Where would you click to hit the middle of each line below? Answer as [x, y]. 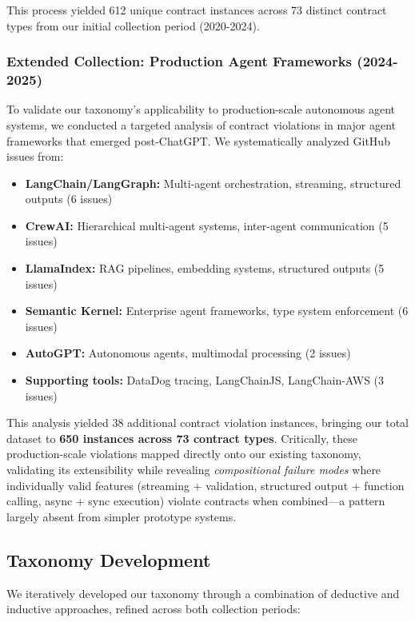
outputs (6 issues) [69, 199]
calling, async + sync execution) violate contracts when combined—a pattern [196, 501]
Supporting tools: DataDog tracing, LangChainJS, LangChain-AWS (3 [205, 380]
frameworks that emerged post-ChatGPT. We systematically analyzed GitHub [198, 140]
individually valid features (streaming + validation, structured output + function [206, 485]
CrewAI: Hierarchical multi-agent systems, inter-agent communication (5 [207, 225]
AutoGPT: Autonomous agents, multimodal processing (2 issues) [188, 353]
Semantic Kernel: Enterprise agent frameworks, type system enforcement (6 [217, 311]
